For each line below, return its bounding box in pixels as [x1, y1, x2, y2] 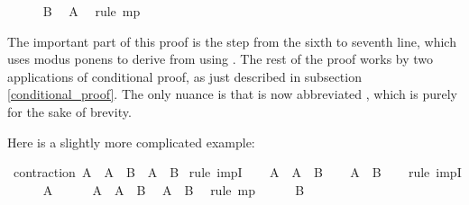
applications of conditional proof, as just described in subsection [7, 67, 362, 85]
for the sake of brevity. [7, 102, 132, 120]
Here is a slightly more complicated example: [7, 132, 255, 151]
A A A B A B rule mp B [42, 180, 305, 199]
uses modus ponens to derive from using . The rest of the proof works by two [7, 49, 434, 68]
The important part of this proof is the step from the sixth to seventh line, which [7, 31, 456, 50]
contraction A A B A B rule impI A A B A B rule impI [13, 163, 462, 182]
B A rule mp [42, 2, 141, 20]
